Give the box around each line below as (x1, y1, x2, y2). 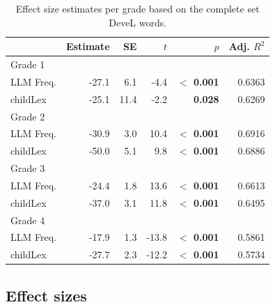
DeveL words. (109, 15, 167, 29)
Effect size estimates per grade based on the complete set (15, 1, 260, 15)
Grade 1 (10, 57, 45, 72)
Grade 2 (10, 109, 45, 123)
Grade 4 (10, 212, 45, 227)
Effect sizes (6, 284, 87, 306)
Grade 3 (10, 161, 45, 175)
